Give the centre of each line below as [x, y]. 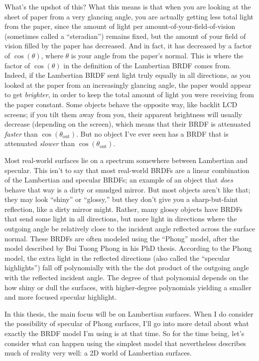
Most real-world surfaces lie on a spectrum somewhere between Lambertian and [126, 160]
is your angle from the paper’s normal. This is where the [157, 55]
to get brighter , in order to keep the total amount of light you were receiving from [129, 94]
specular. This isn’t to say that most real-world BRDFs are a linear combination [127, 170]
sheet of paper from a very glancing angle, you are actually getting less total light [129, 16]
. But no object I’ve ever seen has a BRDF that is [152, 133]
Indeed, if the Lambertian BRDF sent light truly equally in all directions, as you [128, 75]
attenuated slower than [40, 143]
